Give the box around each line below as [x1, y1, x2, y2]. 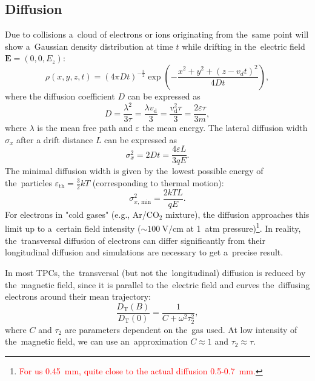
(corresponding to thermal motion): [92, 176, 224, 189]
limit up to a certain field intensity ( [5, 222, 141, 235]
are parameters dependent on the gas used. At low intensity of [64, 323, 297, 335]
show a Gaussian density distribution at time [5, 39, 173, 52]
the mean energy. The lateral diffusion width [142, 121, 308, 134]
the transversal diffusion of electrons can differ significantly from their [5, 234, 265, 246]
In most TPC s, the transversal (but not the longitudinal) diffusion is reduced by [5, 266, 306, 278]
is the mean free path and [37, 121, 133, 134]
